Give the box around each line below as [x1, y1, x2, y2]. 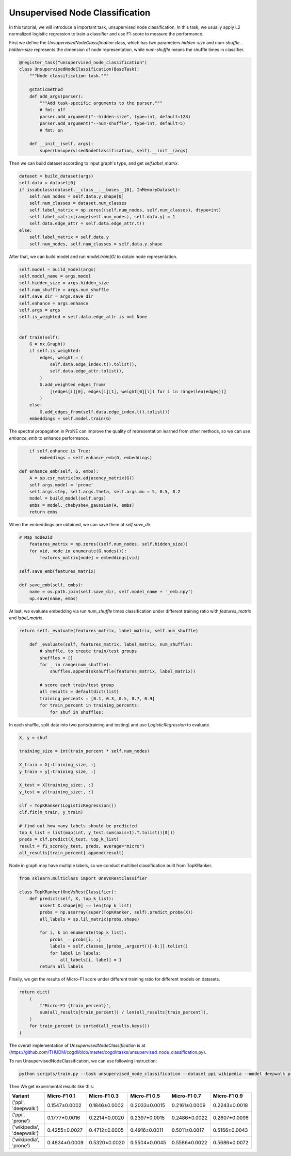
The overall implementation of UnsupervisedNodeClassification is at [9, 1043, 145, 1048]
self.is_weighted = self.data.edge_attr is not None [19, 314, 147, 320]
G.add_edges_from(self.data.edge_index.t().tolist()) [39, 409, 170, 415]
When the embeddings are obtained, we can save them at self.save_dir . [9, 522, 152, 528]
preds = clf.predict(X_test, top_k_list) [19, 836, 119, 842]
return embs [29, 509, 58, 515]
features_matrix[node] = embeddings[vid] [39, 555, 140, 561]
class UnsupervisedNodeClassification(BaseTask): [19, 66, 140, 72]
